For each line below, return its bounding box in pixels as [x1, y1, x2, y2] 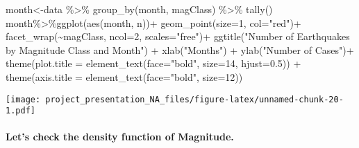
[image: [6, 94, 41, 104]
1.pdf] [6, 106, 35, 116]
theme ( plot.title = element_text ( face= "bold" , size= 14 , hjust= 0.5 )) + [6, 56, 301, 71]
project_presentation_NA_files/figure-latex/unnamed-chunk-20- [45, 94, 344, 104]
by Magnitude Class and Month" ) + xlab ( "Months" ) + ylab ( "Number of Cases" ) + [6, 42, 354, 57]
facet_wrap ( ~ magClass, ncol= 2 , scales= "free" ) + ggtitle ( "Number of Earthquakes [6, 29, 350, 44]
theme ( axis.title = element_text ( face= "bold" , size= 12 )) [6, 69, 243, 84]
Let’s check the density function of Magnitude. [6, 129, 234, 144]
